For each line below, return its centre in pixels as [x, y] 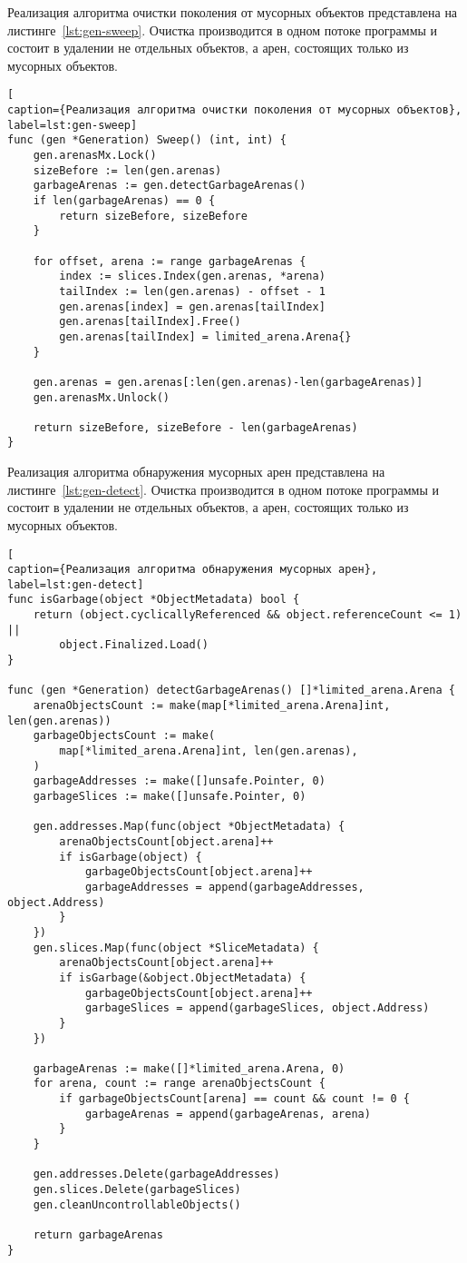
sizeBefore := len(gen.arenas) [127, 170]
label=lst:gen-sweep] [73, 125]
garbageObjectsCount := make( [124, 736]
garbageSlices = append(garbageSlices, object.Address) [257, 1008]
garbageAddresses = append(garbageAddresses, [224, 887]
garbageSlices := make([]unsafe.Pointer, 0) [170, 796]
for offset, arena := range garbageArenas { [170, 261]
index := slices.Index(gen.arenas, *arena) [192, 276]
